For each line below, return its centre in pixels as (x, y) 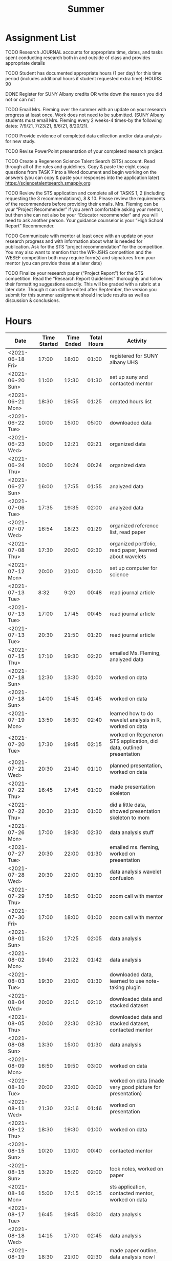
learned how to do (132, 713)
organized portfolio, (133, 543)
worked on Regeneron (136, 735)
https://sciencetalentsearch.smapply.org (48, 183)
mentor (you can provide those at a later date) (54, 263)
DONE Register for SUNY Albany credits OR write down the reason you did (84, 94)
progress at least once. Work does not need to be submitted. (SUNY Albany (85, 115)
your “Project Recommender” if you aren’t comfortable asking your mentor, (84, 209)
